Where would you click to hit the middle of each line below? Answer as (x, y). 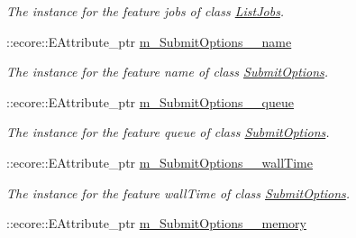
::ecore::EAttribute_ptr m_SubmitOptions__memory (156, 223)
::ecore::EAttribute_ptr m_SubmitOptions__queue (150, 101)
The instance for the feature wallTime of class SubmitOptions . (178, 192)
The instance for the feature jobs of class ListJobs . (146, 11)
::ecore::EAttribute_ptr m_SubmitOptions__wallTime (160, 162)
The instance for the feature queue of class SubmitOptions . (168, 132)
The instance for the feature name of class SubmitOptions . (168, 72)
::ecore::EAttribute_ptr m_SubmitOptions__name (149, 41)
